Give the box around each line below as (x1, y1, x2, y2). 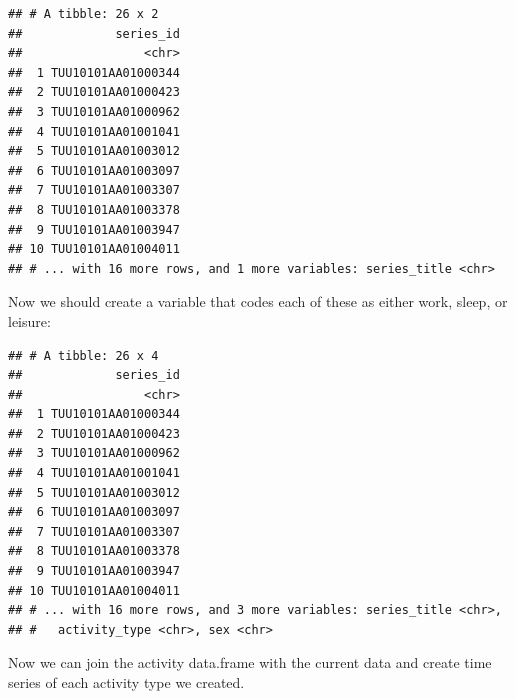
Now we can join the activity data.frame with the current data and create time (8, 652, 492, 673)
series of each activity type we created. (8, 672, 245, 692)
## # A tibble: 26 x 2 (8, 7, 159, 21)
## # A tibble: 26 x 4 (8, 348, 159, 363)
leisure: (8, 310, 51, 331)
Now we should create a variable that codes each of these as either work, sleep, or (8, 291, 508, 312)
